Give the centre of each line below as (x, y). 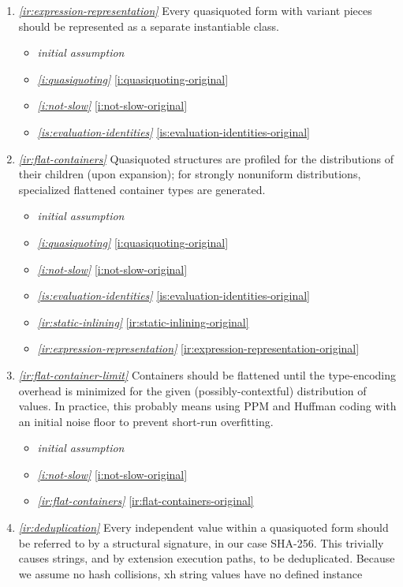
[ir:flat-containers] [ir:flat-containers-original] (146, 501)
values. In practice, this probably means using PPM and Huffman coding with (207, 406)
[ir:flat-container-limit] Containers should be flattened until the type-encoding (207, 374)
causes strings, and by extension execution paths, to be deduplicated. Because (207, 558)
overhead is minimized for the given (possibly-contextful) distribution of (192, 390)
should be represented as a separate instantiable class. (149, 26)
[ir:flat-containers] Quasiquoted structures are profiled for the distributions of (206, 158)
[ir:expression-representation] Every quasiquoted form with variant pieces (195, 10)
